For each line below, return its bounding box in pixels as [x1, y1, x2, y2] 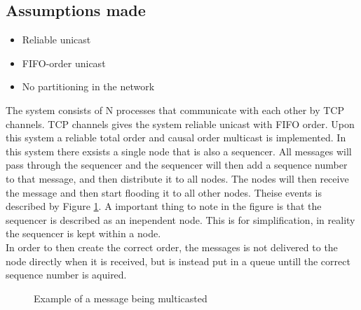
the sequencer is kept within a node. [6, 226, 161, 241]
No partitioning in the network [22, 79, 155, 94]
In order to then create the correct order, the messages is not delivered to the [6, 239, 338, 254]
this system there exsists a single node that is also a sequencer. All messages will [6, 143, 352, 158]
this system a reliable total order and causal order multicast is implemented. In [6, 130, 346, 145]
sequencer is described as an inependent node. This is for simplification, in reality [6, 212, 355, 227]
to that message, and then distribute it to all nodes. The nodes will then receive [6, 171, 349, 185]
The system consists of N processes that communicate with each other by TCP [6, 102, 345, 117]
